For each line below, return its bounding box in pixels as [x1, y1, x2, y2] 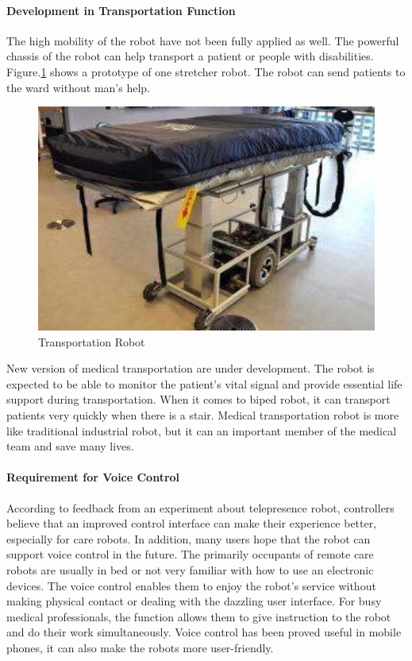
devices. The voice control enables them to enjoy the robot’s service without [6, 577, 376, 593]
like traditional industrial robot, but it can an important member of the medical [6, 422, 397, 439]
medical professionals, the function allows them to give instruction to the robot [6, 608, 391, 624]
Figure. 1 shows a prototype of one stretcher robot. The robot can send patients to [6, 63, 406, 79]
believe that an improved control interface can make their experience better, [6, 515, 377, 532]
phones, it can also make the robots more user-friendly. [6, 639, 274, 655]
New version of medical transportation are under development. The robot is [6, 360, 375, 377]
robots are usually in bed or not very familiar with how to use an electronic [6, 561, 374, 578]
